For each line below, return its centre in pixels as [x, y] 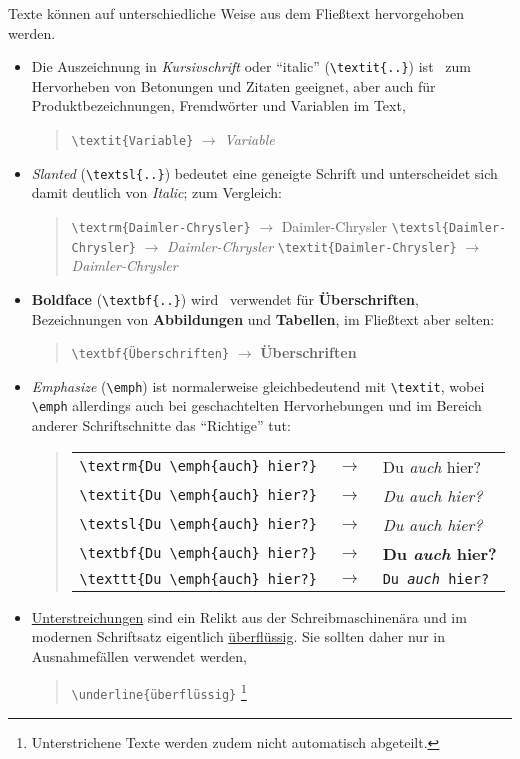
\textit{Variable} [132, 141]
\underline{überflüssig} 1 [159, 691]
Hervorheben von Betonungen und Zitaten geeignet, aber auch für [233, 85]
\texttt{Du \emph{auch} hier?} [198, 578]
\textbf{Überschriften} [150, 354]
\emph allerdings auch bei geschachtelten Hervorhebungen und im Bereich [256, 405]
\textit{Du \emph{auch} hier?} [198, 495]
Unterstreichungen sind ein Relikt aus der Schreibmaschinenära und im [249, 616]
